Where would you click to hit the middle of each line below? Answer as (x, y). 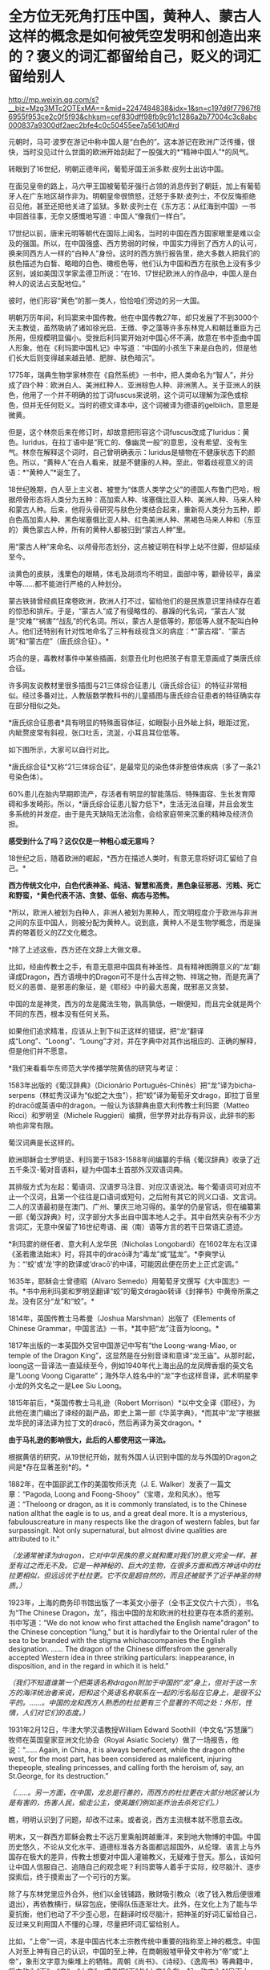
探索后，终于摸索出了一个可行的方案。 (71, 1877)
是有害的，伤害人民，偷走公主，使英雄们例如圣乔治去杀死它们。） (115, 1802)
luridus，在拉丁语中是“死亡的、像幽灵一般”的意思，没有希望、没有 (131, 442)
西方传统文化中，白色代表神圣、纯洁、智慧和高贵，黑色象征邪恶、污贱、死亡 (135, 885)
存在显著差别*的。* (58, 1467)
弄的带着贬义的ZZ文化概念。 (55, 932)
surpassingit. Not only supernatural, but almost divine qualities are (118, 1530)
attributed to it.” (34, 1538)
